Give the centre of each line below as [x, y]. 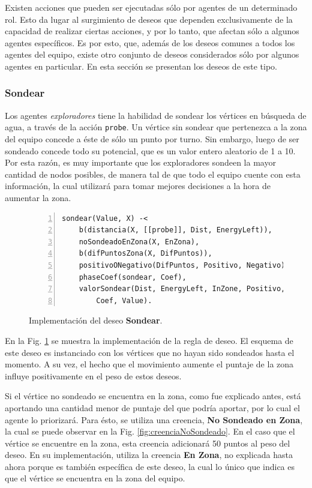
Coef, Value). [124, 300]
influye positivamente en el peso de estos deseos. [93, 375]
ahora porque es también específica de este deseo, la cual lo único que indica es [150, 466]
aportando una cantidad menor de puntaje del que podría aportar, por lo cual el [152, 407]
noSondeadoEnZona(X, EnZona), [139, 242]
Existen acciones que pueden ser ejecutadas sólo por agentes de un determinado [151, 7]
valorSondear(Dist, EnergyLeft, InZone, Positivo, [182, 289]
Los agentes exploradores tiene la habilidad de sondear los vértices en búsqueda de [156, 115]
